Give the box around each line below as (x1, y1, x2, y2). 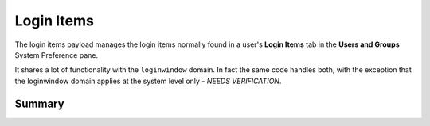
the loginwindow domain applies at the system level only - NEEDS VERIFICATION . (14, 76, 282, 86)
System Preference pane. (14, 50, 99, 59)
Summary (14, 97, 64, 110)
